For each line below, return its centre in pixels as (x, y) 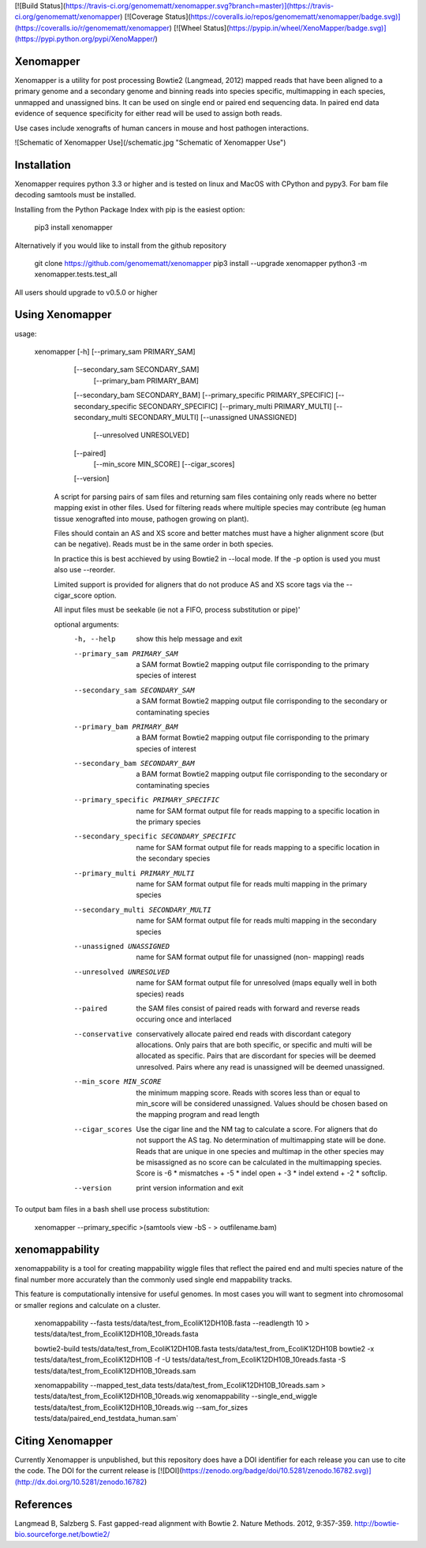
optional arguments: (87, 624)
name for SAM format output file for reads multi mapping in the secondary (256, 920)
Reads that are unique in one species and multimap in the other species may (260, 1151)
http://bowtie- (377, 1523)
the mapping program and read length (198, 1115)
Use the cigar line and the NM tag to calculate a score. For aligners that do (257, 1129)
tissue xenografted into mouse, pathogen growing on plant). (151, 519)
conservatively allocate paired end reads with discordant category (244, 1033)
